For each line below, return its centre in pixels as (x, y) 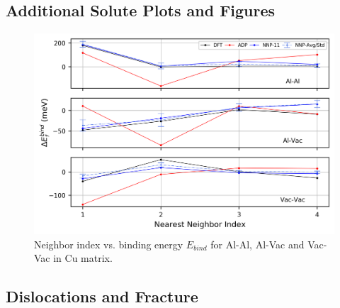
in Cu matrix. (83, 258)
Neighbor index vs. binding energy (109, 244)
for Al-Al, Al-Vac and (257, 244)
